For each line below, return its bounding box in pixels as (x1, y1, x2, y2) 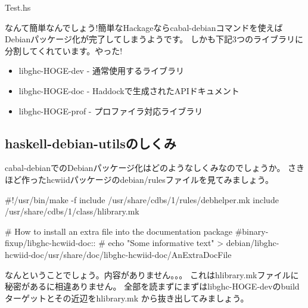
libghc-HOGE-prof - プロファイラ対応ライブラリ (18, 104, 203, 117)
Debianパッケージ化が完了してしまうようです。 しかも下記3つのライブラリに (5, 33, 303, 45)
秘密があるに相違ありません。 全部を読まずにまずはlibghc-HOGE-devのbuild (5, 280, 300, 293)
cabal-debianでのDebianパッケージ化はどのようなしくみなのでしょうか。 (5, 161, 285, 174)
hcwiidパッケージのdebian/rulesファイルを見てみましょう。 (46, 173, 273, 185)
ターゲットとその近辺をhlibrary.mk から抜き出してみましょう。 (5, 291, 249, 304)
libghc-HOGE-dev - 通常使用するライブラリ (18, 64, 184, 77)
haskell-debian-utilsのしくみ (5, 133, 176, 152)
